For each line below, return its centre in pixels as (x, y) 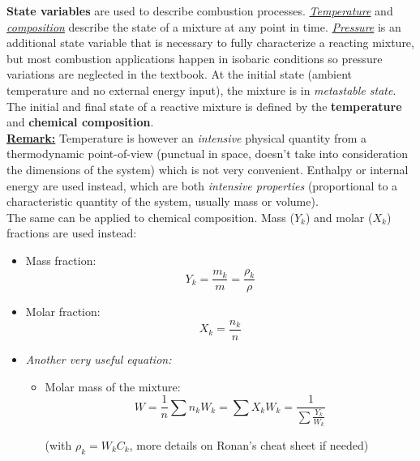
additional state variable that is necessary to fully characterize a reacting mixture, (210, 43)
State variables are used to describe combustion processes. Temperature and (200, 11)
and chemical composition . (80, 122)
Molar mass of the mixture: (113, 386)
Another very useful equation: (99, 359)
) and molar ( (339, 217)
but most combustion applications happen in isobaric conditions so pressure (195, 58)
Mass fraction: (61, 260)
